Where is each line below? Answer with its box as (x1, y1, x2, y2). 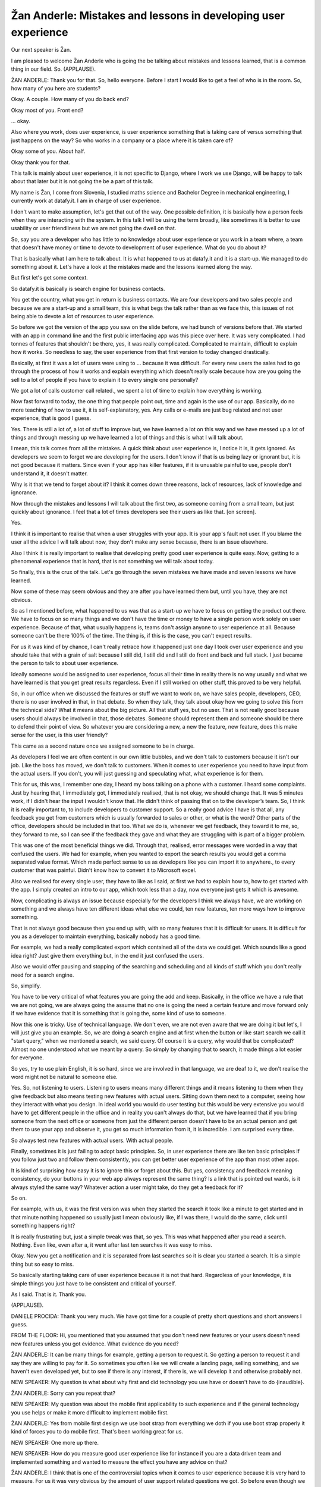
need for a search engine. (11, 971, 74, 978)
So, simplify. (11, 982, 42, 990)
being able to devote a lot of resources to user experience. (11, 312, 155, 319)
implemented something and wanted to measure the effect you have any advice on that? (11, 1458, 228, 1466)
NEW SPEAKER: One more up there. (11, 1439, 99, 1446)
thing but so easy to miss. (11, 1260, 74, 1268)
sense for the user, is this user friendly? (11, 732, 108, 739)
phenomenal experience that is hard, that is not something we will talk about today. (11, 558, 214, 565)
